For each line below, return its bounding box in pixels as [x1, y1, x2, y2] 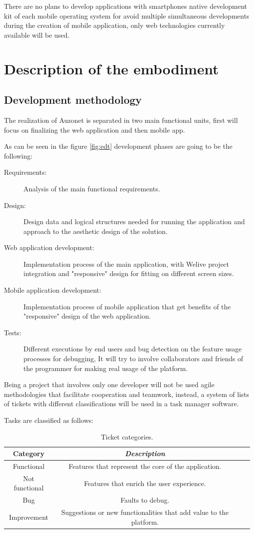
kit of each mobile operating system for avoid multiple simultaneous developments [4, 10, 250, 21]
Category [13, 448, 44, 459]
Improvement [9, 511, 49, 522]
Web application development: [4, 242, 94, 253]
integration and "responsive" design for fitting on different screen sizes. [23, 268, 234, 278]
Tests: [4, 327, 21, 337]
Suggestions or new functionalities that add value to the [61, 507, 229, 517]
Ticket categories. [101, 431, 153, 441]
